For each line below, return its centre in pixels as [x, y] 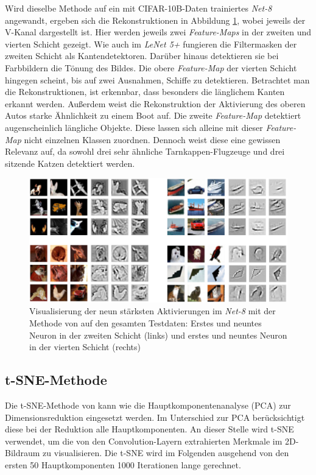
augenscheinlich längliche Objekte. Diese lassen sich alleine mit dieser [134, 127]
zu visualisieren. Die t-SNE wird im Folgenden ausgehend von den [166, 453]
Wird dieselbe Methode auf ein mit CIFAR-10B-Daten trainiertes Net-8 [139, 8]
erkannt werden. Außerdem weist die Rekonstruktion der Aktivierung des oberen [155, 103]
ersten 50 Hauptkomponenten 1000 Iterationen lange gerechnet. [123, 464]
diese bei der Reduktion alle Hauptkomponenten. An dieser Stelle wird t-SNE [149, 429]
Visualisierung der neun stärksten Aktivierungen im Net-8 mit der [153, 311]
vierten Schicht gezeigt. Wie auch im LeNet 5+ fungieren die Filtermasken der [151, 44]
